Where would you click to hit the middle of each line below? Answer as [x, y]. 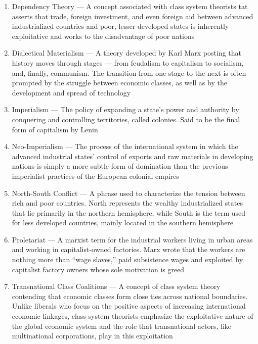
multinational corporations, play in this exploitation [92, 336]
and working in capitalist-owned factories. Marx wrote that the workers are [128, 249]
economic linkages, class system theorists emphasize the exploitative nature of [133, 316]
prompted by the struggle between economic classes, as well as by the [119, 83]
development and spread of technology [71, 92]
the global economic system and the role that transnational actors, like [122, 326]
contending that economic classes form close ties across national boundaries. [130, 296]
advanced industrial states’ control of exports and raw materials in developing [133, 156]
